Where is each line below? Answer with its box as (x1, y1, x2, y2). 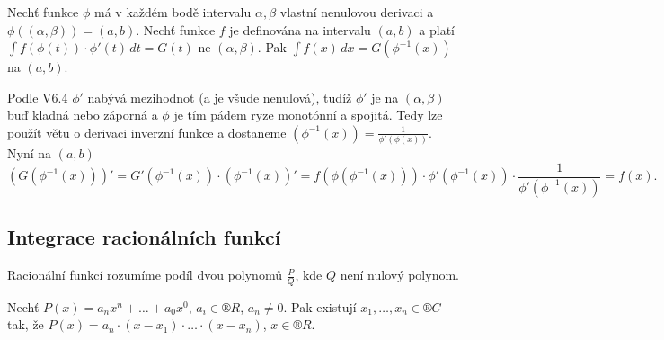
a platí (419, 20, 455, 39)
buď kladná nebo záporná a (7, 105, 158, 124)
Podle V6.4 (7, 87, 68, 106)
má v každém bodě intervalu (94, 3, 252, 21)
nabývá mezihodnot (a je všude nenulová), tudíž (87, 87, 352, 106)
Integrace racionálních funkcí (7, 223, 281, 251)
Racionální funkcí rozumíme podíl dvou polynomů (7, 265, 282, 284)
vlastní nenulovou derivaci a (279, 3, 434, 21)
